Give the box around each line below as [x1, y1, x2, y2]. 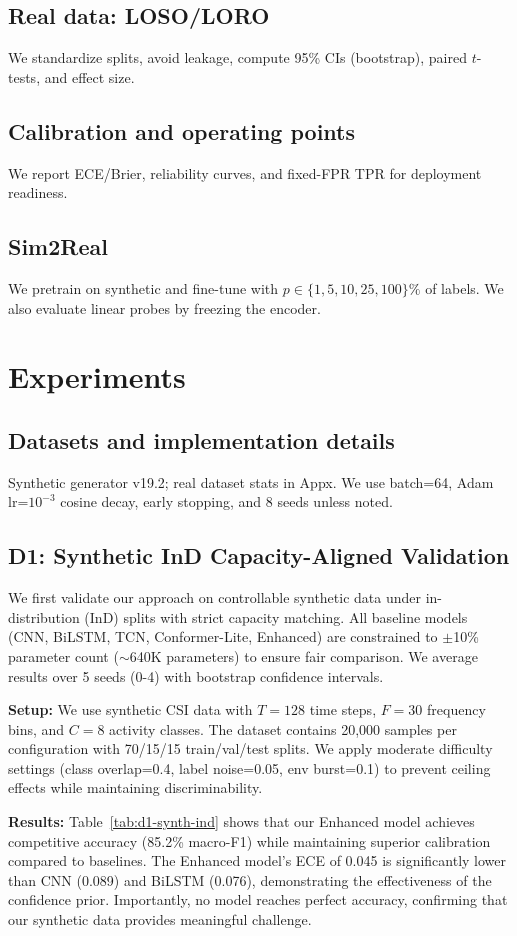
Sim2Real [8, 231, 108, 262]
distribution [8, 606, 80, 627]
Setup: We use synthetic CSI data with [8, 699, 253, 720]
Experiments [8, 356, 186, 397]
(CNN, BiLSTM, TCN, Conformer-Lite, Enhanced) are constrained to [8, 626, 438, 647]
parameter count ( [8, 645, 119, 666]
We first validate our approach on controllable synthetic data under [8, 587, 421, 608]
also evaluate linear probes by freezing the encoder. [8, 297, 321, 318]
